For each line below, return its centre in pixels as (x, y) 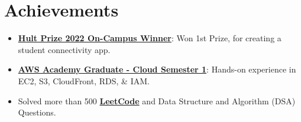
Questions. (37, 112)
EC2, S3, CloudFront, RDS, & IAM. (84, 80)
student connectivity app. (64, 49)
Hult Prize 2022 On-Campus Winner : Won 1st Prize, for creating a (150, 38)
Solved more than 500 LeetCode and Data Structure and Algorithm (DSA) (157, 100)
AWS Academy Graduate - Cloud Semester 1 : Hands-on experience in (157, 69)
